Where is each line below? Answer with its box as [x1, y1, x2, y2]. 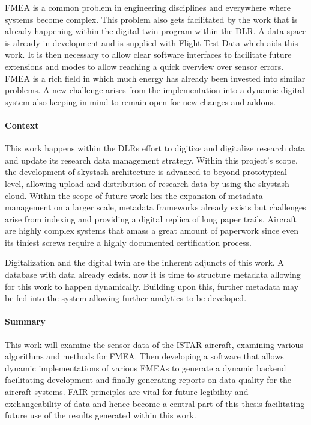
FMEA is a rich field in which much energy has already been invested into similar [5, 72, 306, 84]
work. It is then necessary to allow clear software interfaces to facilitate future [5, 48, 292, 61]
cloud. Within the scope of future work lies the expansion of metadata [5, 189, 263, 201]
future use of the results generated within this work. [5, 409, 196, 421]
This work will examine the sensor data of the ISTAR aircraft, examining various [5, 338, 303, 350]
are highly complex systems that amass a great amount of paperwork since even [5, 224, 299, 237]
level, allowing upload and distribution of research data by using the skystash [5, 177, 289, 189]
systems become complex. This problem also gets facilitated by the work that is [5, 13, 298, 25]
